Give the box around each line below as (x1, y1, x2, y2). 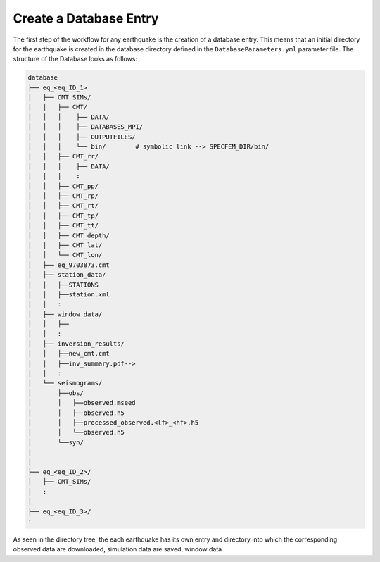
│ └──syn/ (27, 438, 84, 447)
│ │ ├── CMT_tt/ (27, 222, 99, 230)
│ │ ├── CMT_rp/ (27, 192, 99, 200)
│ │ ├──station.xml (27, 290, 110, 299)
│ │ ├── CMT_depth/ (27, 231, 110, 239)
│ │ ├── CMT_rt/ (27, 201, 99, 210)
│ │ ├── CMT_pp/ (27, 182, 99, 190)
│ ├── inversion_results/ (27, 339, 125, 348)
